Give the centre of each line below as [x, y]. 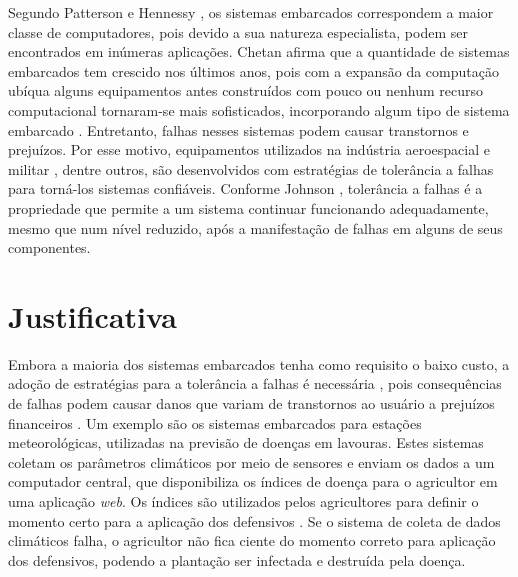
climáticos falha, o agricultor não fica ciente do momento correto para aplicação [252, 540]
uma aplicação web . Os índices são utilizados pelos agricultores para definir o [243, 501]
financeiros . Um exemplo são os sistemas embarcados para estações [215, 422]
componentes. [49, 247]
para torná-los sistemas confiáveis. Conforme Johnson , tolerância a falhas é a [245, 188]
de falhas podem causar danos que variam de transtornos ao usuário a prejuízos [251, 403]
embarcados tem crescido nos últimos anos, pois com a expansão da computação [253, 70]
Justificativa [92, 315]
